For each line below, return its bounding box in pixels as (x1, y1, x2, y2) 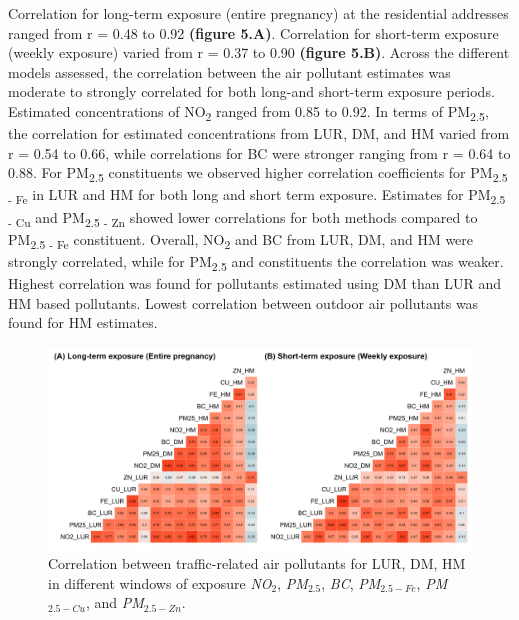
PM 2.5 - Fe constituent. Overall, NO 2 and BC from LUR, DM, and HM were (8, 228, 474, 252)
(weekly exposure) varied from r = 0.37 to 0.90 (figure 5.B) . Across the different (8, 42, 510, 63)
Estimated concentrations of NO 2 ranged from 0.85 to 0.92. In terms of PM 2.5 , (8, 100, 489, 124)
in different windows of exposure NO (48, 572, 272, 593)
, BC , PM (321, 572, 381, 593)
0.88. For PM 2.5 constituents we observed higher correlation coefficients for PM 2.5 (8, 162, 508, 186)
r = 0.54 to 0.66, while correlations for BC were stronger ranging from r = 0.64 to (8, 142, 511, 163)
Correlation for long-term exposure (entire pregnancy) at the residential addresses (8, 3, 509, 23)
